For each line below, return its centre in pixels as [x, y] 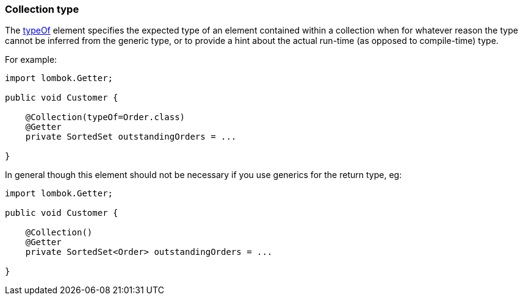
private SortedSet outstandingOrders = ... [131, 137]
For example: [31, 60]
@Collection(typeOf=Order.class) [105, 117]
